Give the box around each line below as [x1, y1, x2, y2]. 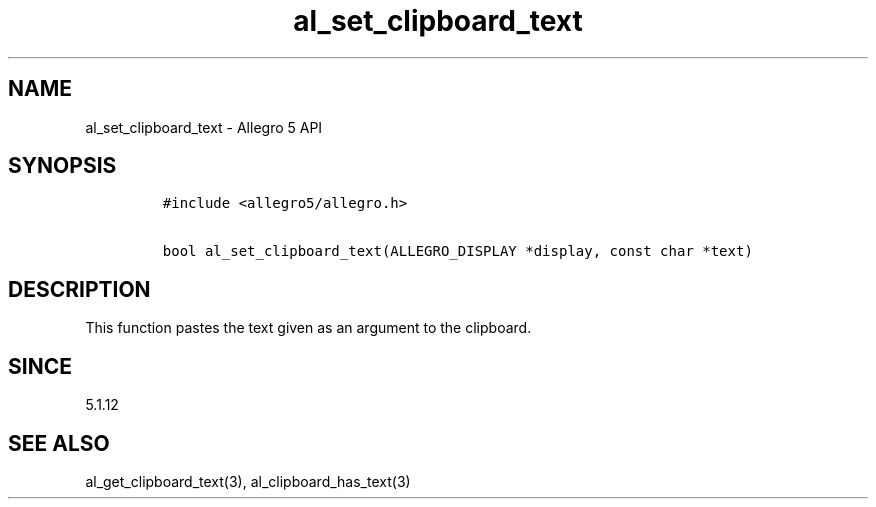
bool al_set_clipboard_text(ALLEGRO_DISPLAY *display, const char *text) [162, 243, 753, 260]
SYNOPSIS [8, 153, 117, 179]
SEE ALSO [8, 430, 110, 456]
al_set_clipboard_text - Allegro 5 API [85, 118, 323, 136]
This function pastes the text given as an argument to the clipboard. [85, 319, 532, 337]
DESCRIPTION [8, 276, 151, 302]
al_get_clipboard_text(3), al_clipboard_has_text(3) [85, 472, 411, 490]
